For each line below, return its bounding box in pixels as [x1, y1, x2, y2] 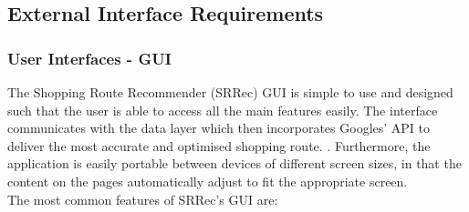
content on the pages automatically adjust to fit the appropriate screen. [7, 171, 408, 190]
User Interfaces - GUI [7, 46, 172, 69]
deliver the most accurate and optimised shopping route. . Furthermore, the [7, 136, 431, 155]
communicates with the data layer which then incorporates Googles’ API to [7, 118, 431, 137]
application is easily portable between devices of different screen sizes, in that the [7, 154, 462, 173]
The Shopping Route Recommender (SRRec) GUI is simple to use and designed [7, 83, 453, 101]
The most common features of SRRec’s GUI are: [7, 189, 278, 208]
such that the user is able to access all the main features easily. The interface [7, 100, 438, 119]
